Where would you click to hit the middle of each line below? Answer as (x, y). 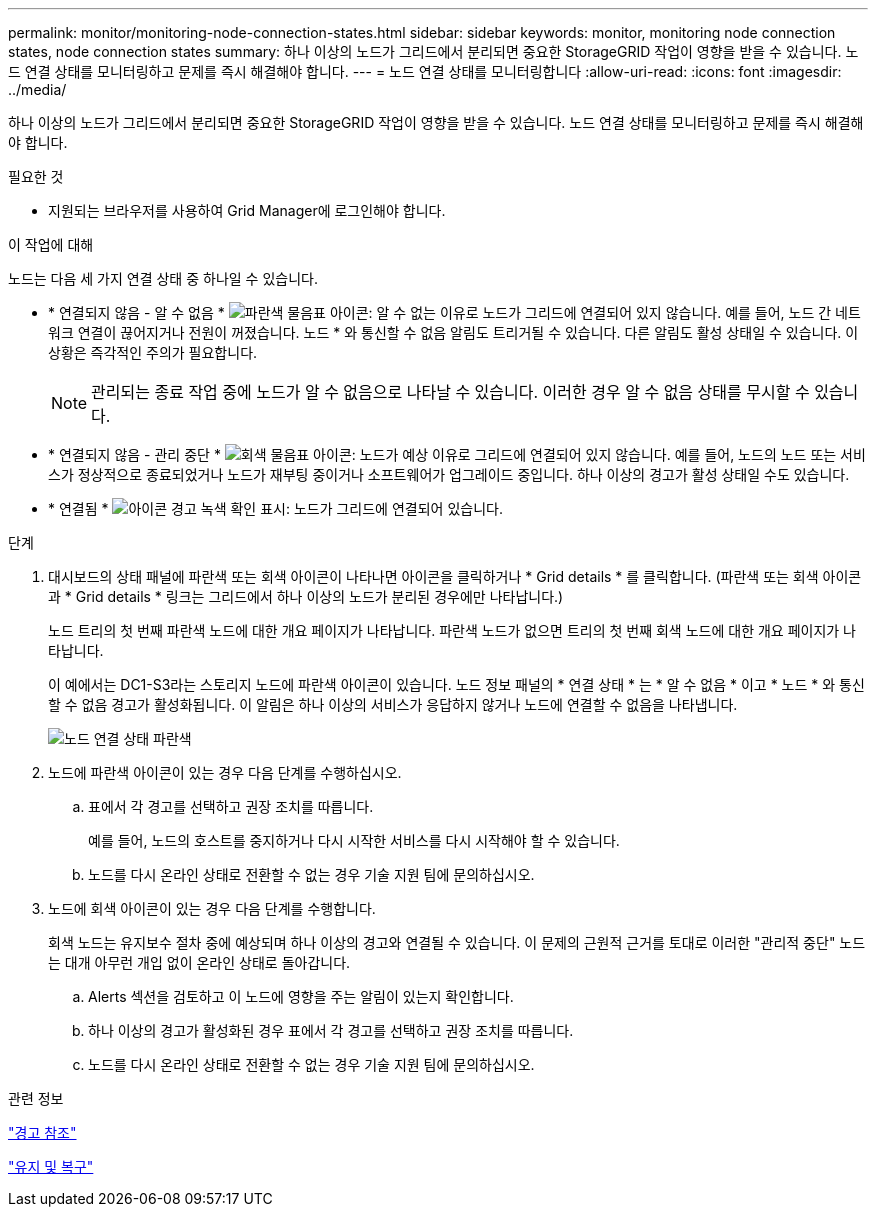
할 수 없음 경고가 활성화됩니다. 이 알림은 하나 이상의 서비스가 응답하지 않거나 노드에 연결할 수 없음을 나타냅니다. (393, 704)
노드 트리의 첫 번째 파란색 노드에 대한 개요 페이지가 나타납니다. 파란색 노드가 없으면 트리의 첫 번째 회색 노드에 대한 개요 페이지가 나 (452, 630)
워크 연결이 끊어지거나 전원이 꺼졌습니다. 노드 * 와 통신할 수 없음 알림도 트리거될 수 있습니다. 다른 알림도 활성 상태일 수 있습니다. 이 (453, 332)
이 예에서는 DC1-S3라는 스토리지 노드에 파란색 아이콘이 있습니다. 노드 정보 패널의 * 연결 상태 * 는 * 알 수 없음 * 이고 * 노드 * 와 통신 (456, 684)
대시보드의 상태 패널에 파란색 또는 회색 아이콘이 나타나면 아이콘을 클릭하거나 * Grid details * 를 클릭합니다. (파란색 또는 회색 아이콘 (455, 576)
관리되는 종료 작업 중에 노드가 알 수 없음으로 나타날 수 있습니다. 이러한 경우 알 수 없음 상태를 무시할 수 (450, 392)
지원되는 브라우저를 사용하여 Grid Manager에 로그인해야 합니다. (247, 210)
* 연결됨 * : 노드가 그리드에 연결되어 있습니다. (275, 508)
